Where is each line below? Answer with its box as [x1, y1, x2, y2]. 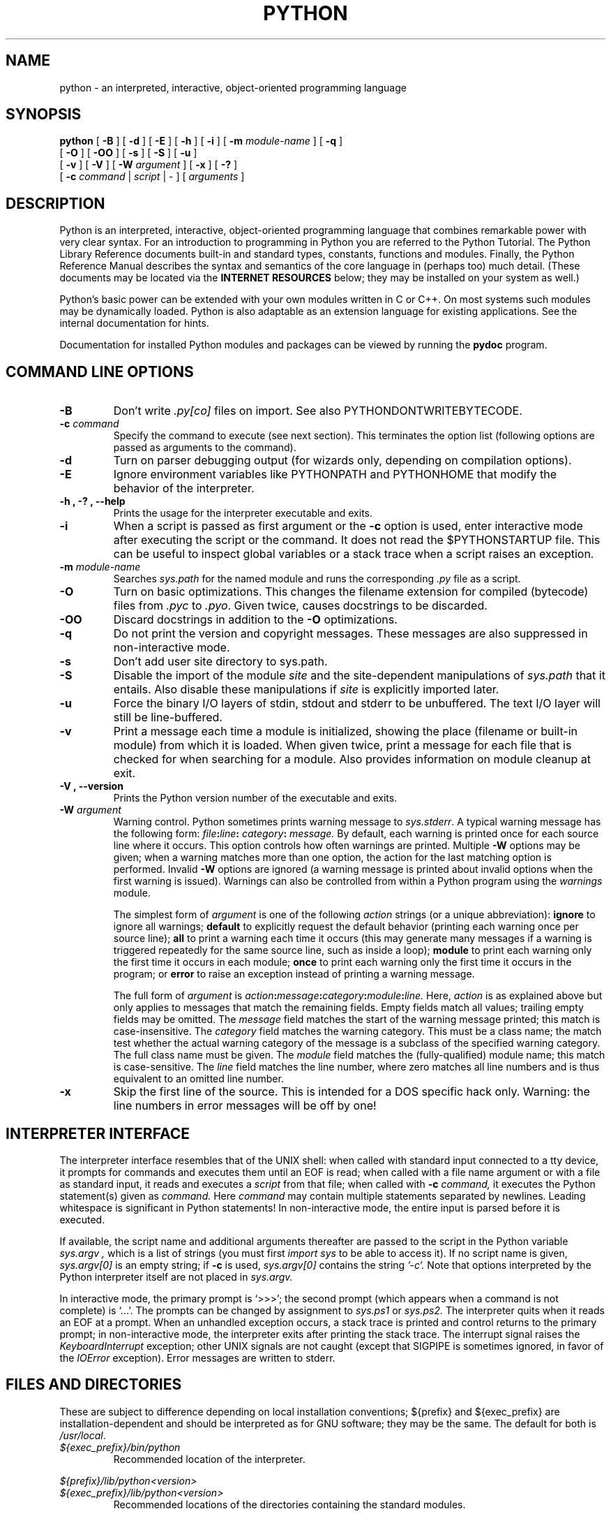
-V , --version [59, 780, 123, 793]
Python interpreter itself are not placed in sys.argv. [59, 1270, 293, 1283]
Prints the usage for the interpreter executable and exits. [113, 507, 373, 520]
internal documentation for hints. [59, 317, 209, 330]
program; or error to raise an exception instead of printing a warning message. [113, 968, 475, 980]
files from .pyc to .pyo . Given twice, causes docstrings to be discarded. [113, 598, 488, 613]
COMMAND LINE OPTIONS [6, 362, 194, 381]
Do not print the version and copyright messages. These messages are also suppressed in [113, 626, 588, 641]
